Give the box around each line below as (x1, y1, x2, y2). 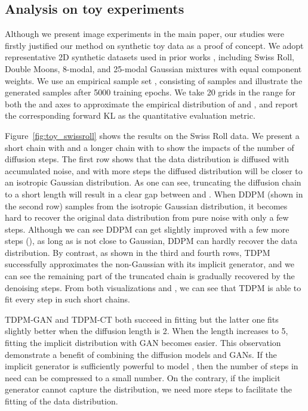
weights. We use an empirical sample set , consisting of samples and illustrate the (5, 74, 303, 86)
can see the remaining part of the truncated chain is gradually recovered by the (5, 270, 295, 282)
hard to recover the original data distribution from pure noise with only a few (5, 211, 289, 224)
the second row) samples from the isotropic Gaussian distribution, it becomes (5, 199, 288, 212)
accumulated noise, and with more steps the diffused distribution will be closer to (5, 164, 303, 177)
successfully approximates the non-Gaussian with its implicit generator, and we (5, 258, 294, 270)
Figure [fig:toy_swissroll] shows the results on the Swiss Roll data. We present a (5, 129, 300, 141)
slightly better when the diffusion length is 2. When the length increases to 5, (5, 325, 288, 337)
